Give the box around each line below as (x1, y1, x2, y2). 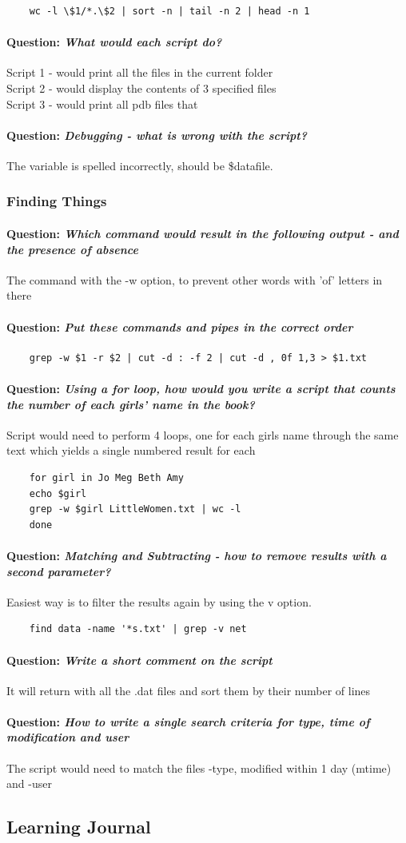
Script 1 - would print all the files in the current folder (6, 64, 273, 81)
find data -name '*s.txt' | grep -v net (29, 623, 247, 635)
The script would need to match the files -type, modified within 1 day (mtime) (6, 759, 392, 776)
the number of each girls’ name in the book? (6, 396, 255, 412)
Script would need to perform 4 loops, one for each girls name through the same (6, 426, 399, 443)
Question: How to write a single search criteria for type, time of (6, 713, 370, 730)
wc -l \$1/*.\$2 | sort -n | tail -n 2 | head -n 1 (29, 6, 310, 17)
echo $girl (29, 487, 87, 499)
